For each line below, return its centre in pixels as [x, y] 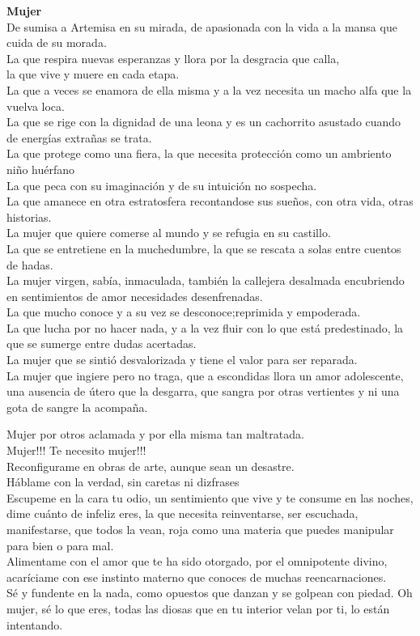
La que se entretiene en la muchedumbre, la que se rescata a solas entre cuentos [204, 248]
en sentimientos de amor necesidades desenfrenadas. [135, 296]
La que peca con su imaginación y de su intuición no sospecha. [162, 185]
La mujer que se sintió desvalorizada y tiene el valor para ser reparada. [182, 360]
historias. [29, 216]
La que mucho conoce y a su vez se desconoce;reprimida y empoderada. [184, 312]
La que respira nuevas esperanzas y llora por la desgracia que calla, [173, 58]
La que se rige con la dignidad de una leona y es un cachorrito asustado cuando [204, 122]
